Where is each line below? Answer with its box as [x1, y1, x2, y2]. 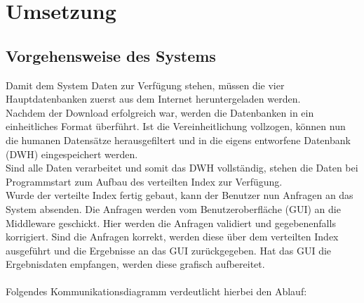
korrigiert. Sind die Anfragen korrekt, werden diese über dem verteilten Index [6, 229, 339, 244]
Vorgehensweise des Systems [6, 44, 216, 66]
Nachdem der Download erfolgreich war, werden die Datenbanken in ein [6, 105, 314, 120]
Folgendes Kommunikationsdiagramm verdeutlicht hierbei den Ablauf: [6, 284, 307, 299]
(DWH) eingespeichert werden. [6, 146, 138, 161]
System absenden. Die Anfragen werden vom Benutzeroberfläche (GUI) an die [6, 201, 341, 216]
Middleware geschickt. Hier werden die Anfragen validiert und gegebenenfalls [6, 215, 336, 230]
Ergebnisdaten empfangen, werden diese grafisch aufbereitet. [6, 257, 265, 271]
